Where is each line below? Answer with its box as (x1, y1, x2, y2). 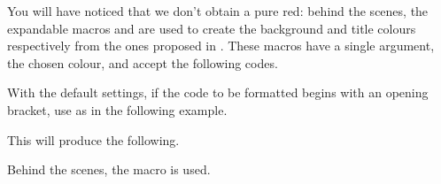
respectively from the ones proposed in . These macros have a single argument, (7, 36, 435, 55)
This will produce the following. (7, 130, 180, 149)
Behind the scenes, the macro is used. (7, 160, 211, 179)
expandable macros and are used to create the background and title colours (7, 19, 416, 37)
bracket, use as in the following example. (7, 100, 228, 119)
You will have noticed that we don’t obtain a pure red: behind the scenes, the (7, 2, 429, 19)
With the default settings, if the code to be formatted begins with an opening (7, 83, 429, 102)
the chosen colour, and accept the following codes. (7, 53, 278, 72)
